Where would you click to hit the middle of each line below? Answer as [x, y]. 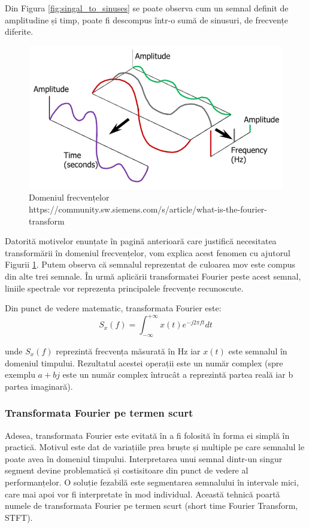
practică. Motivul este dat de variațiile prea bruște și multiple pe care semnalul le [155, 447]
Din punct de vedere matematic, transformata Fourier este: [113, 308]
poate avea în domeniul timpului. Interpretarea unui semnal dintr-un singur [144, 458]
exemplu [20, 374]
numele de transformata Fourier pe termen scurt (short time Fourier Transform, [152, 506]
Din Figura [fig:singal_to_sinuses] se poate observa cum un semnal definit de [147, 8]
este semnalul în [258, 351]
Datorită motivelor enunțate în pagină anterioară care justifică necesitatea [141, 241]
